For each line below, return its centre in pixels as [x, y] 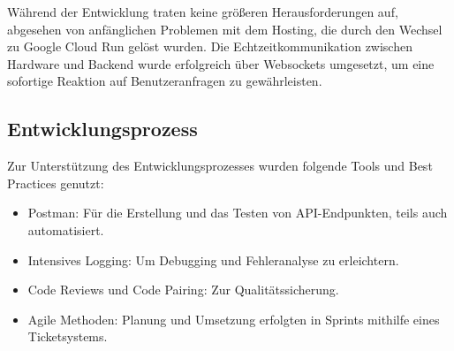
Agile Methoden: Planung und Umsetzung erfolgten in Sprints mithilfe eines [234, 319]
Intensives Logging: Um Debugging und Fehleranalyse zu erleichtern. [213, 259]
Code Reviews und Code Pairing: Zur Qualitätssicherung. [183, 290]
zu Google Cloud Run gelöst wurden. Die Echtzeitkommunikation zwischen [210, 46]
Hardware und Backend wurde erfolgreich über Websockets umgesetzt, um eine [221, 63]
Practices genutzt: [56, 183]
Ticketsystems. [68, 336]
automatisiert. [66, 229]
